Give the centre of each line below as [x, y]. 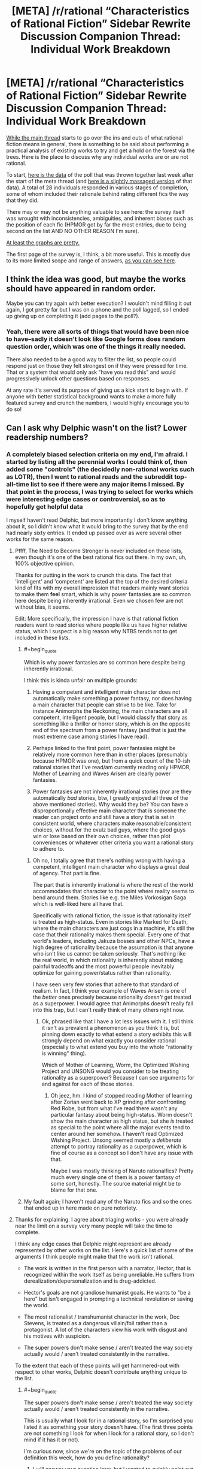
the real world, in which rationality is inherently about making [108, 960]
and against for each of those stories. [88, 1084]
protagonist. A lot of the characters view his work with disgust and [106, 1329]
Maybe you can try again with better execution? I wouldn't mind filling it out [99, 303]
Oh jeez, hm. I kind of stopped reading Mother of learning [121, 1095]
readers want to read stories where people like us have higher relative [101, 625]
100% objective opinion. [45, 563]
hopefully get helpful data [45, 507]
